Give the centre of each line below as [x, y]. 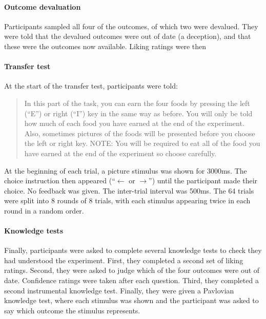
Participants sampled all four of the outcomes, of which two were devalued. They [131, 26]
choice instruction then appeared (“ [60, 180]
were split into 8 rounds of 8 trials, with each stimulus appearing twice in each [127, 200]
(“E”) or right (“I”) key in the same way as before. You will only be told [138, 113]
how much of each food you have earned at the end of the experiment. [134, 123]
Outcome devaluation [43, 6]
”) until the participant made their [203, 180]
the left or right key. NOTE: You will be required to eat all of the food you [142, 143]
